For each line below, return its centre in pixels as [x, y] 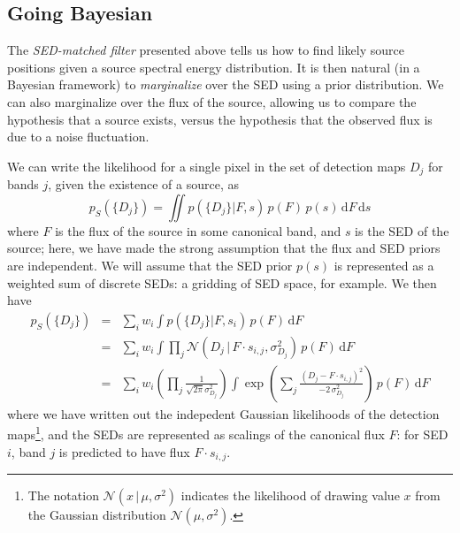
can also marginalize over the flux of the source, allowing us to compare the [212, 101]
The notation [63, 495]
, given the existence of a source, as [143, 184]
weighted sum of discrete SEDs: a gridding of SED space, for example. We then [222, 282]
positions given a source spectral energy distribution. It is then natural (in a [214, 67]
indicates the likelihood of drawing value [290, 495]
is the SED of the [402, 230]
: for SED [422, 434]
